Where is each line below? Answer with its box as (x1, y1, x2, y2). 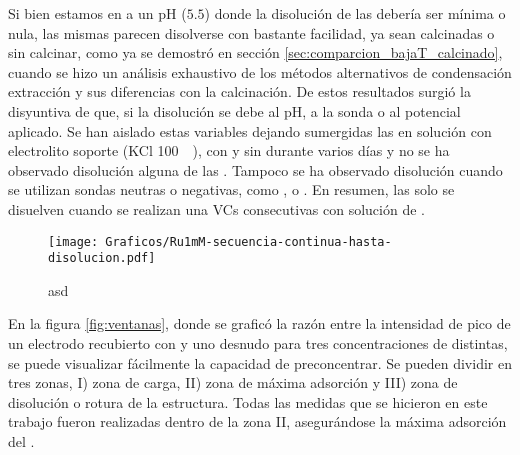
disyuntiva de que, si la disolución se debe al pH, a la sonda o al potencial (8, 100, 461, 121)
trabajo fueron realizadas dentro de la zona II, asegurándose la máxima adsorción (8, 411, 507, 432)
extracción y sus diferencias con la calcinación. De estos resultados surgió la (8, 81, 471, 102)
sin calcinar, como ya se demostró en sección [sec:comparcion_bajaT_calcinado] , (8, 42, 503, 63)
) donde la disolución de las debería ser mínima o (204, 3, 506, 23)
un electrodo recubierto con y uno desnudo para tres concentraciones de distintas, (8, 333, 508, 354)
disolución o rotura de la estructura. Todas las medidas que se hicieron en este (8, 391, 488, 412)
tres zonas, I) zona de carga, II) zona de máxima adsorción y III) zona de (8, 372, 458, 393)
